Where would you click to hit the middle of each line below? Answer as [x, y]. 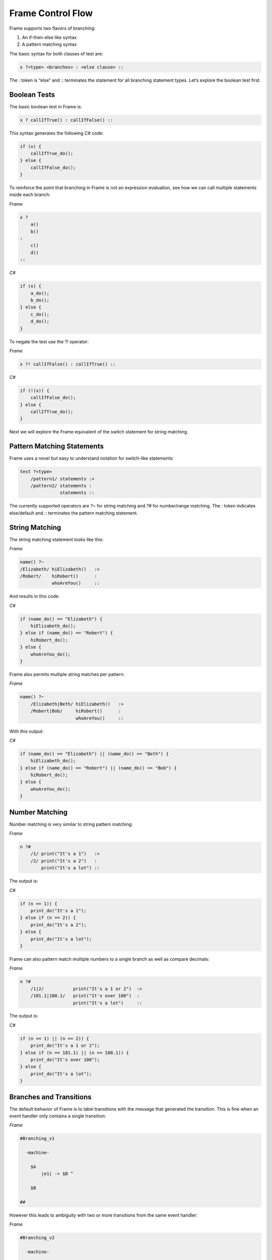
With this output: [26, 731]
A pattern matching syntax [49, 44]
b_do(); [40, 300]
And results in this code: [35, 596]
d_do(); [40, 322]
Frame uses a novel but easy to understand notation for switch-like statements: [91, 458]
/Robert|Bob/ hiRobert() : [76, 711]
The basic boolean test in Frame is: [46, 106]
